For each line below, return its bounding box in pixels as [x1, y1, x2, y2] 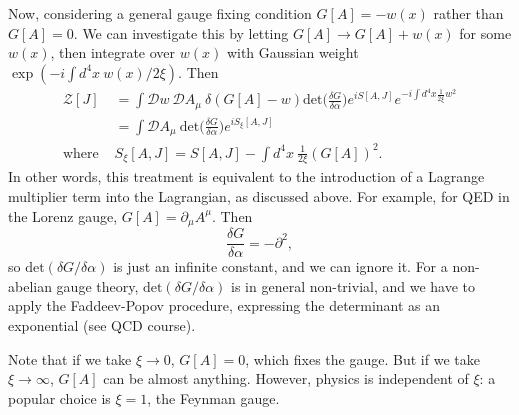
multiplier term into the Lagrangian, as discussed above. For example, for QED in [8, 186, 510, 207]
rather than [433, 3, 504, 23]
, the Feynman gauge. [147, 387, 280, 408]
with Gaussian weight [226, 42, 359, 63]
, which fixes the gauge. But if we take [245, 348, 480, 369]
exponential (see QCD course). [8, 314, 196, 335]
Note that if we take [8, 348, 132, 369]
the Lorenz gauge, [8, 205, 118, 226]
